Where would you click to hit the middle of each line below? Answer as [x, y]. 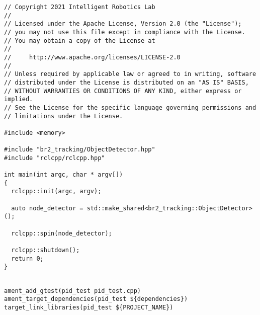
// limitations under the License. [64, 116]
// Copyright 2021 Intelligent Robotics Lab [80, 7]
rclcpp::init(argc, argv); [56, 191]
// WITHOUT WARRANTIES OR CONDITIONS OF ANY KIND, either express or [123, 91]
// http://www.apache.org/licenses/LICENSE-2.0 [92, 57]
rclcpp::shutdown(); [46, 250]
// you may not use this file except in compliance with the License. [125, 32]
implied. [19, 99]
